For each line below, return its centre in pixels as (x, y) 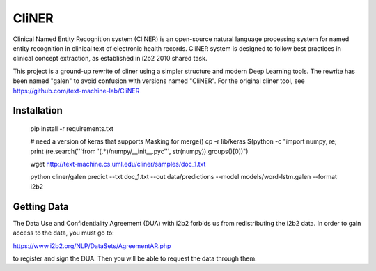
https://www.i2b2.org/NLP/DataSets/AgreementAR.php (92, 246)
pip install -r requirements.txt (72, 128)
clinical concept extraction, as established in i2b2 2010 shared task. (110, 59)
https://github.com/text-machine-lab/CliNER (76, 91)
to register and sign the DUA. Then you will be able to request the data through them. (135, 258)
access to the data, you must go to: (63, 233)
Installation (38, 110)
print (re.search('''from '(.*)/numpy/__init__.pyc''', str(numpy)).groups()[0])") (139, 151)
